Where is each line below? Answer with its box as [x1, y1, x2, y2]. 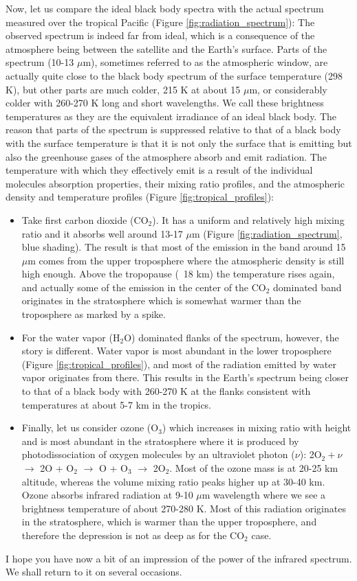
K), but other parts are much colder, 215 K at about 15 [6, 82, 241, 96]
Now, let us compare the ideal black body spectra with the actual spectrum [6, 1, 324, 15]
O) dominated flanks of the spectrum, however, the [124, 330, 339, 344]
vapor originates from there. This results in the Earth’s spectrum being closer [21, 370, 349, 385]
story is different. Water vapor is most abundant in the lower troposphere [21, 343, 332, 358]
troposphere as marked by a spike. [21, 307, 166, 321]
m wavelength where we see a [202, 488, 326, 502]
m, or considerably [249, 82, 327, 96]
